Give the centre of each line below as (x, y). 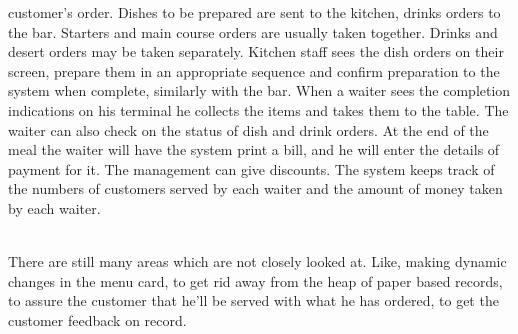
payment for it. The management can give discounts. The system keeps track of (251, 168)
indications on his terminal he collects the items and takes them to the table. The (258, 109)
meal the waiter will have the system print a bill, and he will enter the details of (254, 149)
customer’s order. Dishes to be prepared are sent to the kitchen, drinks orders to (254, 12)
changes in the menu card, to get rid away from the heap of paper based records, (255, 280)
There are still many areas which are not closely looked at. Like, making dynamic (257, 261)
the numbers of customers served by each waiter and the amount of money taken (255, 188)
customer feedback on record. (97, 319)
